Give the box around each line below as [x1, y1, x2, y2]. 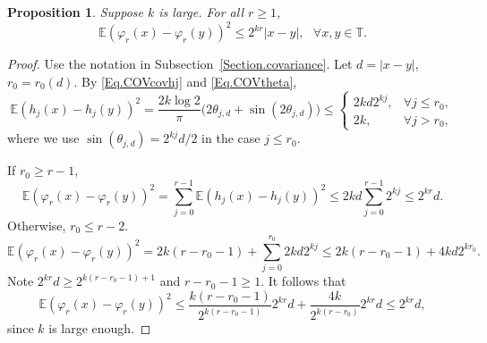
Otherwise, [7, 215, 66, 234]
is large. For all [158, 3, 243, 21]
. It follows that [261, 272, 346, 290]
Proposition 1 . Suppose [7, 3, 143, 21]
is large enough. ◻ [48, 319, 151, 338]
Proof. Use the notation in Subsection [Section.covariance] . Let [7, 54, 353, 73]
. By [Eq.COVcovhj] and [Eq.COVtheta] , [73, 71, 297, 90]
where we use [7, 129, 80, 147]
